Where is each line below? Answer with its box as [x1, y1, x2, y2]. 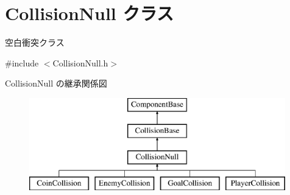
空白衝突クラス [5, 36, 65, 49]
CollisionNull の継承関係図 [5, 77, 107, 90]
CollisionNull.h [52, 56, 108, 69]
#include [5, 56, 39, 69]
